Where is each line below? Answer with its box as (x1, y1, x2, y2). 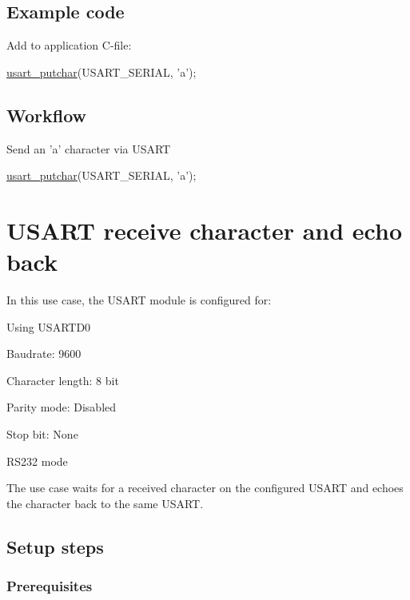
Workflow (6, 102, 87, 127)
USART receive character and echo (6, 213, 402, 246)
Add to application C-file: (6, 37, 132, 54)
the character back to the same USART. (6, 495, 204, 511)
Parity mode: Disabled (6, 399, 117, 415)
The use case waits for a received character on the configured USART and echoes (6, 479, 404, 496)
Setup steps (6, 534, 104, 558)
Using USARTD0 (6, 318, 91, 335)
